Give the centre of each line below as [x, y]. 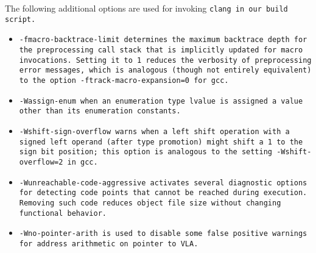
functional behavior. [63, 213]
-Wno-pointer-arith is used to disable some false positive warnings [163, 234]
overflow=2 [41, 162]
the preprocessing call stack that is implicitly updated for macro [161, 50]
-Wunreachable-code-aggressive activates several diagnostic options [163, 183]
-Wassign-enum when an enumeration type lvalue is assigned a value [161, 101]
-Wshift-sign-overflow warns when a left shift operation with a [154, 131]
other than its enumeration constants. [100, 111]
